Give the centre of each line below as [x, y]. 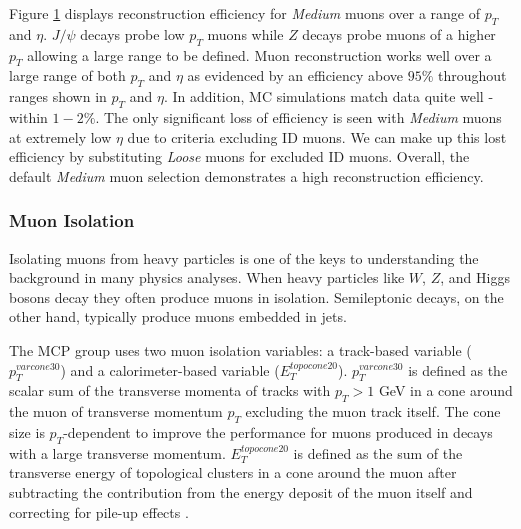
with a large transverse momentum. [117, 452]
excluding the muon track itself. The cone [373, 411]
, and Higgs [475, 277]
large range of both [67, 75]
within [28, 116]
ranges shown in [58, 96]
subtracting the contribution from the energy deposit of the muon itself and [241, 491]
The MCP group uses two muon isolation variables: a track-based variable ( [240, 349]
